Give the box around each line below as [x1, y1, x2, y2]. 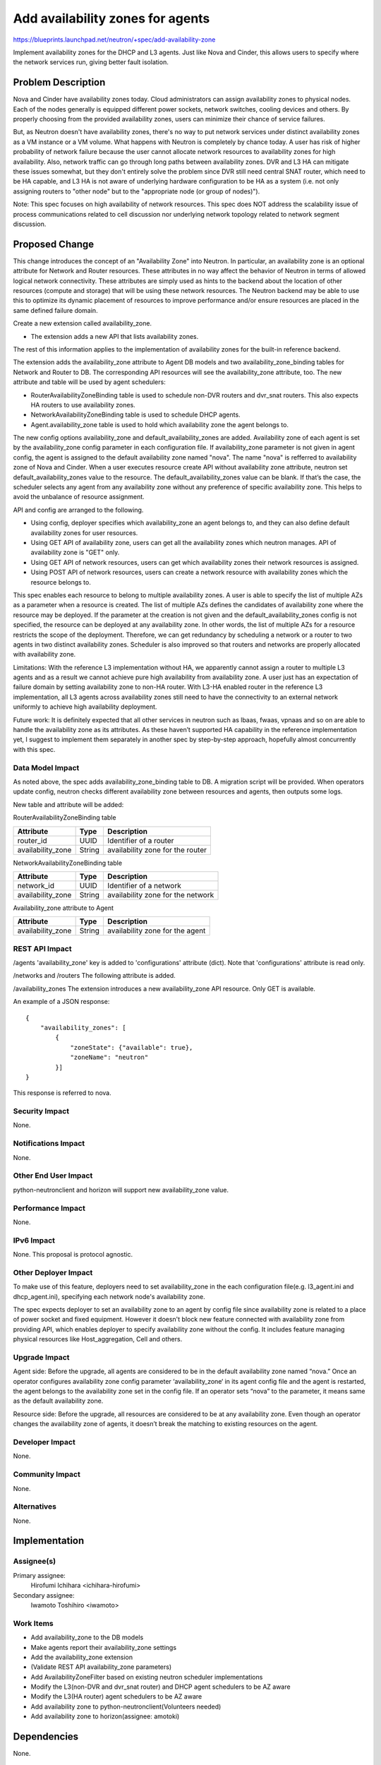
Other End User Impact [13, 1171, 93, 1180]
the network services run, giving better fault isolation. [13, 58, 169, 66]
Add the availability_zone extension [30, 1653, 133, 1661]
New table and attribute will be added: [13, 800, 124, 808]
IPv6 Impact [13, 1235, 56, 1245]
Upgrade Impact [13, 1352, 70, 1362]
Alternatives [13, 1502, 56, 1512]
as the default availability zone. [13, 1396, 104, 1405]
